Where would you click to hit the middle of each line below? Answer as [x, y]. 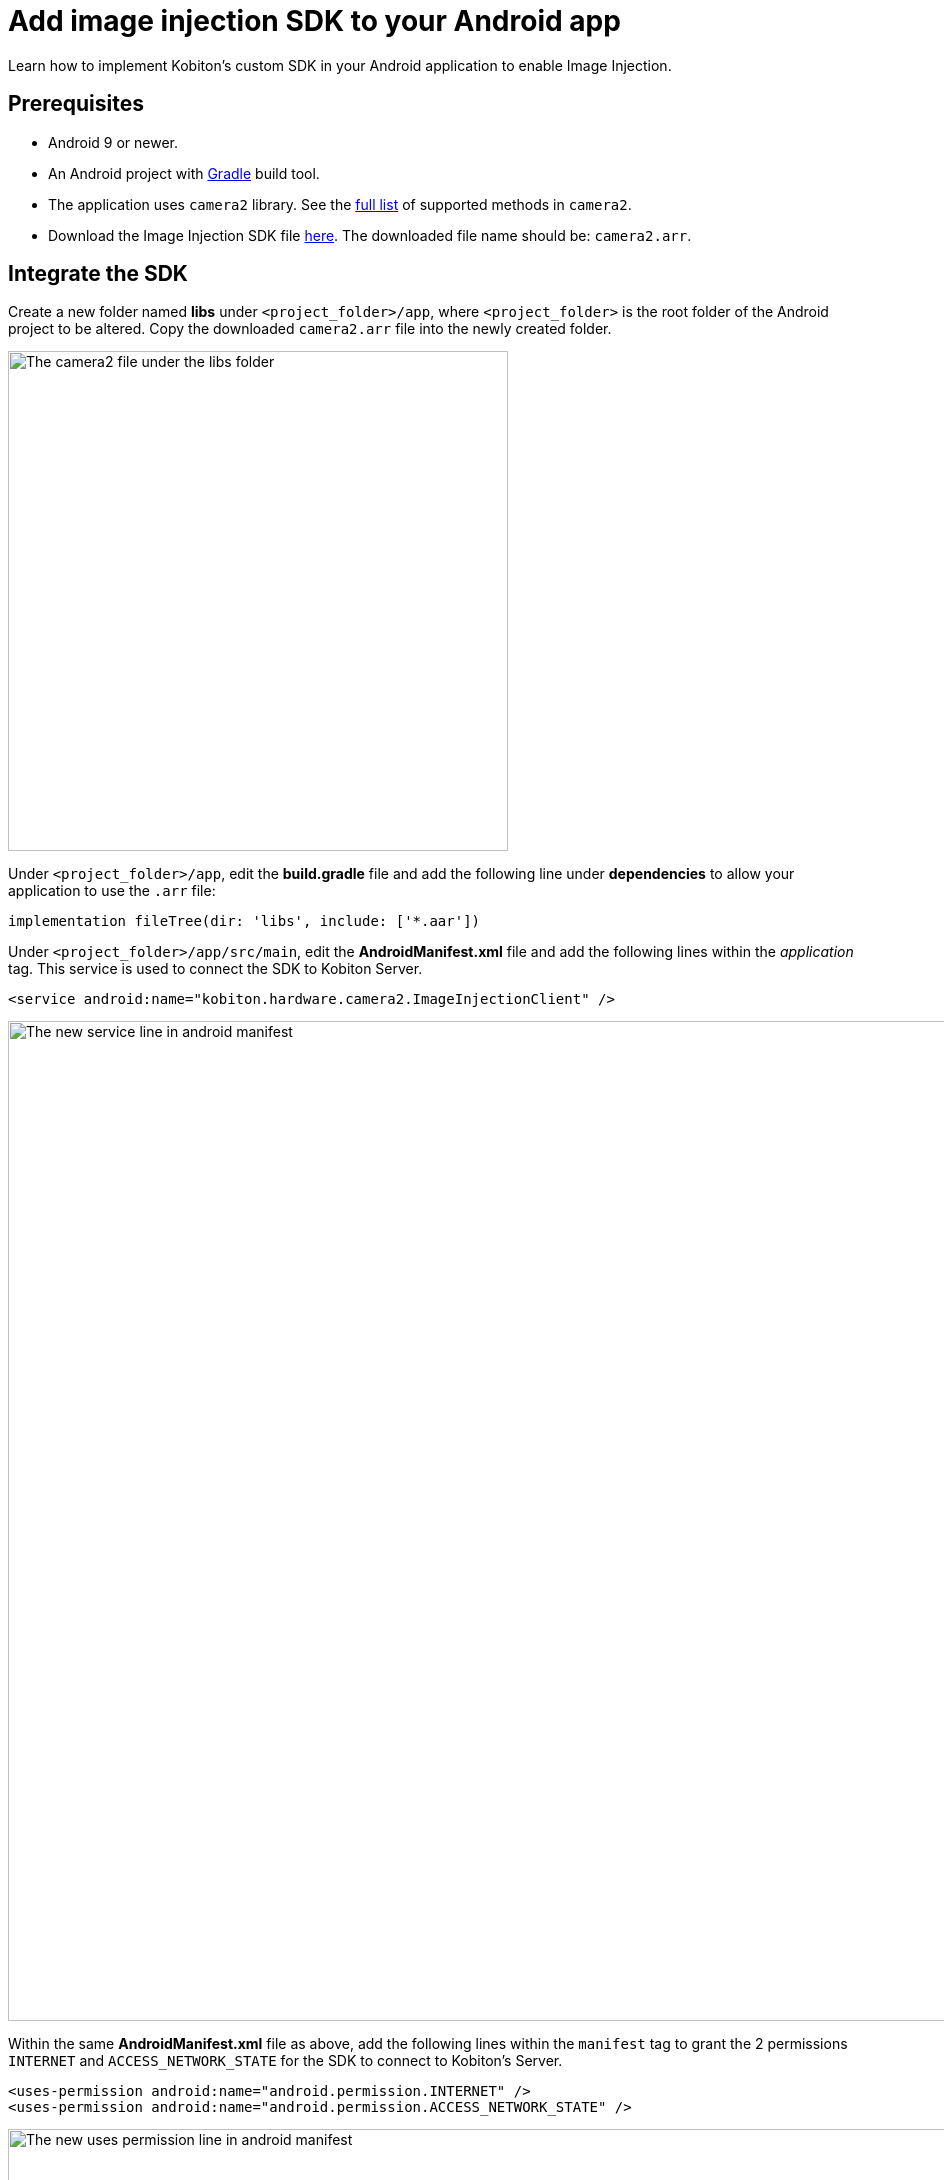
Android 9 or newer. [113, 142]
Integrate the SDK [98, 274]
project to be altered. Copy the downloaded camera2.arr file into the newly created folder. [310, 329]
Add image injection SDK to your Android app [314, 21]
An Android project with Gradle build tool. [184, 173]
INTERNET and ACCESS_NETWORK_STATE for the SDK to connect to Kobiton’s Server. [285, 2061]
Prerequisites [76, 104]
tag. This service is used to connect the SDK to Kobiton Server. [215, 969]
